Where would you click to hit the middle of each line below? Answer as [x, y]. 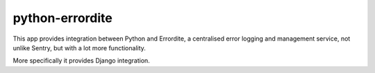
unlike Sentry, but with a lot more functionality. [79, 48]
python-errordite [62, 18]
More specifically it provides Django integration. [82, 61]
